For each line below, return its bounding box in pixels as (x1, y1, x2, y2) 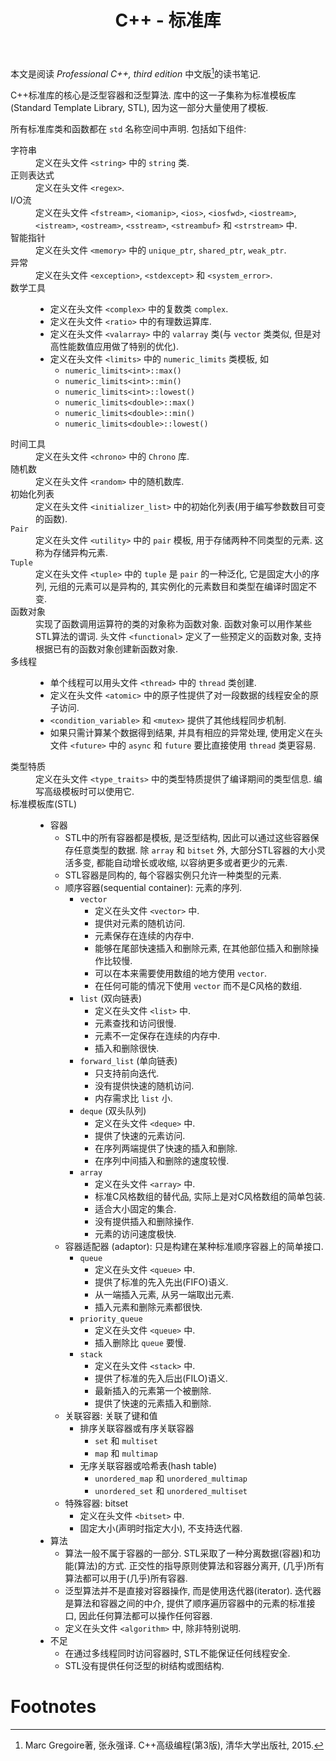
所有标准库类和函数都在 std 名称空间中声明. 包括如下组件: (10, 122, 247, 135)
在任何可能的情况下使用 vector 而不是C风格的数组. (94, 979, 303, 991)
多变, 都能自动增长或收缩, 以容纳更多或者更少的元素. (73, 856, 288, 868)
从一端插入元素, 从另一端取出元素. (94, 1288, 235, 1300)
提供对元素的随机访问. (94, 917, 186, 929)
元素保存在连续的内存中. (94, 929, 195, 941)
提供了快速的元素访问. (94, 1129, 186, 1141)
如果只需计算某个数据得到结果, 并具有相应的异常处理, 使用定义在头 (49, 726, 323, 738)
